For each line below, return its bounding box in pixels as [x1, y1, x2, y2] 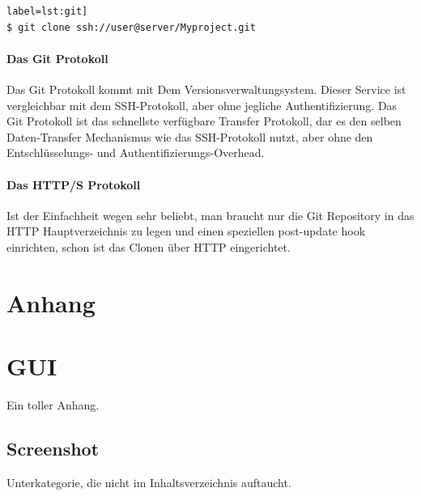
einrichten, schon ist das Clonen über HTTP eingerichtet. [6, 238, 291, 255]
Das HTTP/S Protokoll [6, 176, 141, 193]
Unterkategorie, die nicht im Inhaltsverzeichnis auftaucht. [6, 473, 291, 490]
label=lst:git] [6, 6, 88, 17]
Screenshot [6, 436, 100, 461]
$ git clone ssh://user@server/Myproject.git [6, 21, 256, 33]
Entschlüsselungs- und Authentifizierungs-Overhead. [6, 144, 265, 161]
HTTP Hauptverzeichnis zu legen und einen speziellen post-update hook [6, 223, 366, 240]
